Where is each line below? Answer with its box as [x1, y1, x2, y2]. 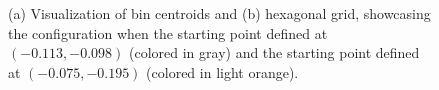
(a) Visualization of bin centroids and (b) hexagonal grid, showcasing [8, 3, 431, 23]
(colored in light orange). [146, 61, 299, 82]
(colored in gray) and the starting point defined [128, 42, 420, 63]
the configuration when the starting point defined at [8, 22, 328, 43]
